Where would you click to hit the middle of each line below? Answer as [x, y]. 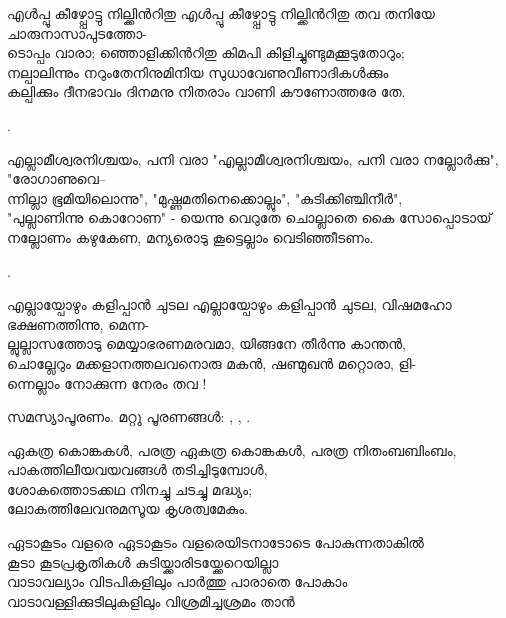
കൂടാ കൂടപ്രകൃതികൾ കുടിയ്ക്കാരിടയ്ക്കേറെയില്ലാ [143, 561]
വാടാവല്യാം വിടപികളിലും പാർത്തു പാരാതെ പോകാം [177, 581]
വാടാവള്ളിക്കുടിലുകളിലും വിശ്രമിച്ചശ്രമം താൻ [151, 600]
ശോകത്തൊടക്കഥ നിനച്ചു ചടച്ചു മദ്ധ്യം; [130, 488]
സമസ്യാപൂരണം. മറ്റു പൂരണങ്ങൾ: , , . [129, 416]
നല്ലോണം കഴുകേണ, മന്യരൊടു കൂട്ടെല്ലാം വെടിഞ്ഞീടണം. [190, 236]
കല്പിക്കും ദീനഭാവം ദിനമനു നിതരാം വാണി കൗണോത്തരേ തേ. [206, 91]
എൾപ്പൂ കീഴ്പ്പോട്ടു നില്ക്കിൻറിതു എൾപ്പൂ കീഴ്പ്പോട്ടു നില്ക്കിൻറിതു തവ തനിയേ [221, 13]
